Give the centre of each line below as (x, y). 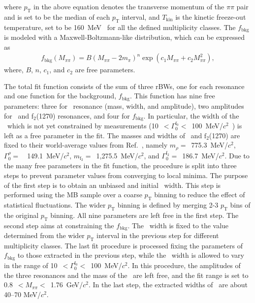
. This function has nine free (172, 96)
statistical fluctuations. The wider (55, 205)
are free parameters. (105, 70)
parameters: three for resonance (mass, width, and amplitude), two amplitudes (124, 106)
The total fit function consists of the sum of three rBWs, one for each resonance (124, 86)
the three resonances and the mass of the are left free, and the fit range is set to (126, 275)
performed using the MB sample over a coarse (73, 195)
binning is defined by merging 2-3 (168, 205)
